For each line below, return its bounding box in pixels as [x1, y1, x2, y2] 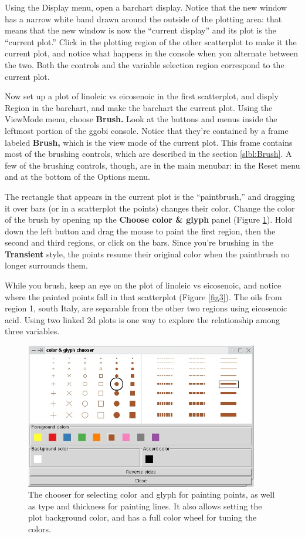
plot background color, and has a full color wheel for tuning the [28, 511, 257, 523]
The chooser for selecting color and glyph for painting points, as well [28, 488, 275, 501]
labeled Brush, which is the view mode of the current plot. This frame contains [5, 136, 293, 148]
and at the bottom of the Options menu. [5, 170, 150, 183]
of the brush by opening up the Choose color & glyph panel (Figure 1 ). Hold [5, 213, 292, 226]
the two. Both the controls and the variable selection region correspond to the [5, 58, 284, 71]
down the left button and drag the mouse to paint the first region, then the [5, 224, 276, 237]
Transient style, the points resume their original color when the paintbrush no [5, 247, 290, 260]
